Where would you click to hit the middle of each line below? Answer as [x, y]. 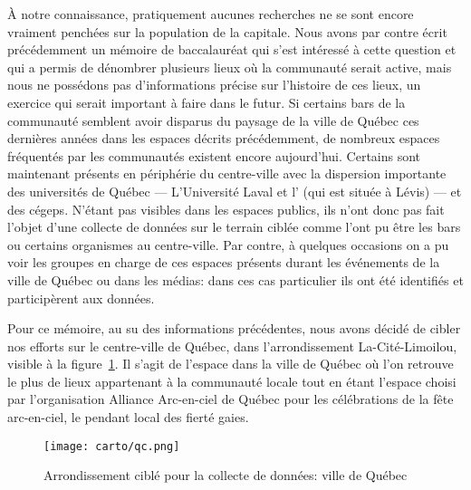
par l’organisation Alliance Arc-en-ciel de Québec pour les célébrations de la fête [231, 399]
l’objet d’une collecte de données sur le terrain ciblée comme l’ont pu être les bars [234, 227]
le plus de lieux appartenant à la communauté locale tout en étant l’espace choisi [232, 381]
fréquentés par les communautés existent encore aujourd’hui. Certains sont [214, 155]
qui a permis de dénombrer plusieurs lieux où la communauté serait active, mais [230, 67]
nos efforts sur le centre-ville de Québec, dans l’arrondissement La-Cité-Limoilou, [232, 346]
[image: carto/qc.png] [112, 446]
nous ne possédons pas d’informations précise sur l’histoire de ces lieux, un [214, 85]
